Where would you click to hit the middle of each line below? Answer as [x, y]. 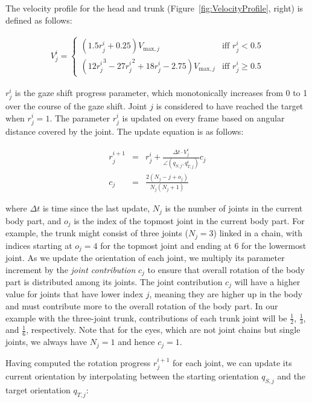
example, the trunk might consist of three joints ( [97, 233]
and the [291, 376]
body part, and [33, 220]
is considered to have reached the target [230, 105]
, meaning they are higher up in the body [226, 294]
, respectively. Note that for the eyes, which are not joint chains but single [163, 330]
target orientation [38, 389]
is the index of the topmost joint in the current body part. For [189, 220]
